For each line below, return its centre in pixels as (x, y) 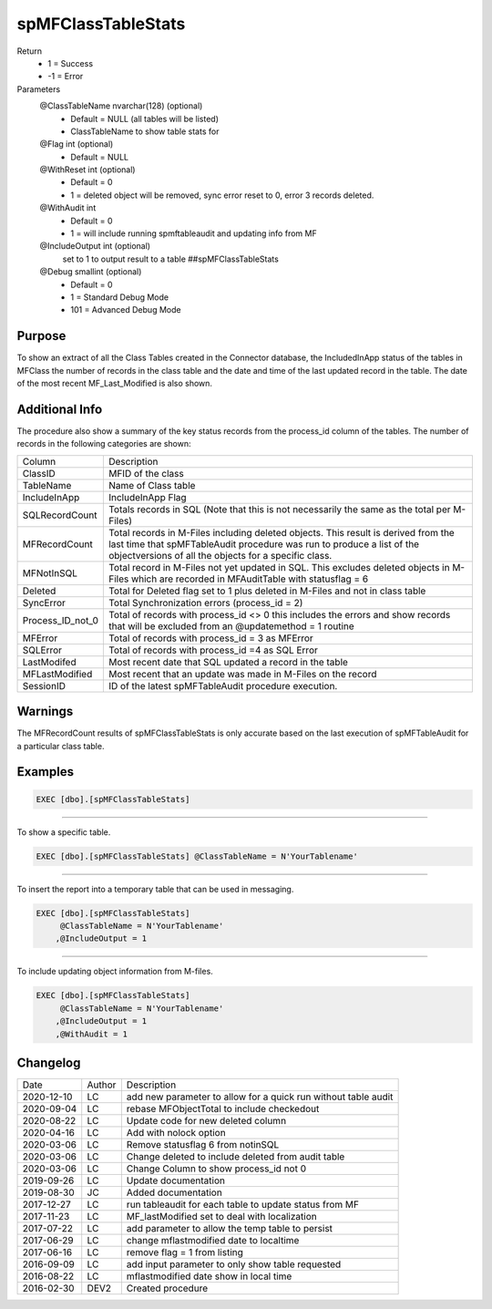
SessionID (44, 685)
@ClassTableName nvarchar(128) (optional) (121, 106)
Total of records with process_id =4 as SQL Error (213, 650)
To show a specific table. (64, 832)
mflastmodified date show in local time (209, 1276)
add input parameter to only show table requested (234, 1264)
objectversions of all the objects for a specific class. (220, 555)
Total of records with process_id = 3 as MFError (210, 638)
